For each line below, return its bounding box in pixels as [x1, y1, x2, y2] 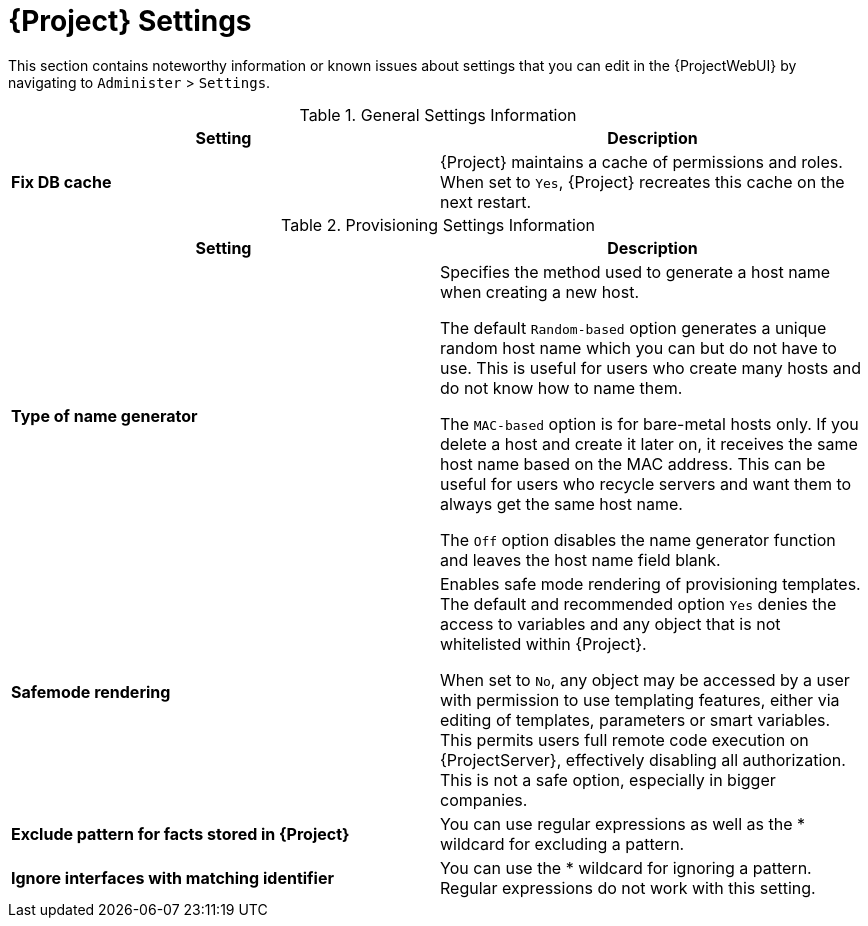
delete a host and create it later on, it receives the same [440, 433, 858, 454]
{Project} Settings [8, 4, 252, 38]
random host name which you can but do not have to [440, 337, 837, 358]
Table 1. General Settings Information [299, 104, 577, 125]
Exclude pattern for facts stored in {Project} [11, 823, 350, 844]
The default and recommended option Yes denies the [440, 593, 837, 614]
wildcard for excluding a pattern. [440, 833, 685, 854]
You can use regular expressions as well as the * [440, 813, 806, 834]
